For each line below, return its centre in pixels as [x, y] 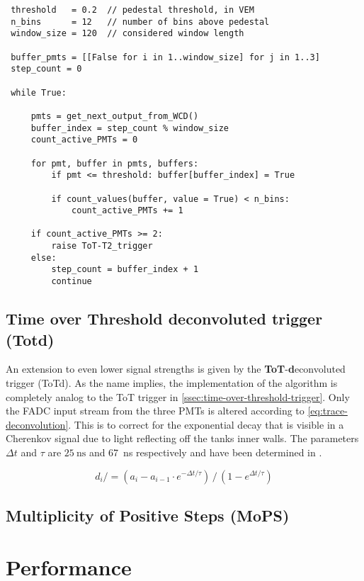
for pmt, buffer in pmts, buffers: [115, 163]
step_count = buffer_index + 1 [125, 270]
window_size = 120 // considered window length [127, 34]
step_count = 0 [46, 69]
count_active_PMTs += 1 [127, 211]
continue [72, 282]
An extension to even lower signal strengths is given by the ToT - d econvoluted [176, 369]
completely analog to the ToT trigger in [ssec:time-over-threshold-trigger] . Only [178, 396]
